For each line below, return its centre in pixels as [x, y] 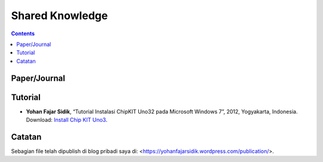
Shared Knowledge [60, 16]
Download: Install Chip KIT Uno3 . [67, 120]
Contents [23, 33]
